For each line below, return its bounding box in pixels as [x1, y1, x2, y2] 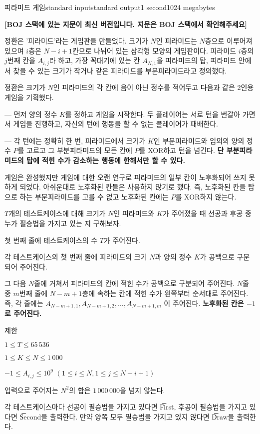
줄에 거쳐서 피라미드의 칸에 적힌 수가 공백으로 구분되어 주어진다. [34, 278, 235, 288]
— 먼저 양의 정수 [4, 108, 57, 119]
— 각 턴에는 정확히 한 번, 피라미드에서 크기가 [4, 135, 146, 145]
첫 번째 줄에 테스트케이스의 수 [4, 234, 98, 245]
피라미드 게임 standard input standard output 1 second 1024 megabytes [4, 2, 215, 12]
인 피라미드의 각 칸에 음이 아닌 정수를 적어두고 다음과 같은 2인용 [53, 82, 254, 92]
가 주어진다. [103, 234, 140, 245]
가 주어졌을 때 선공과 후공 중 [162, 208, 252, 218]
